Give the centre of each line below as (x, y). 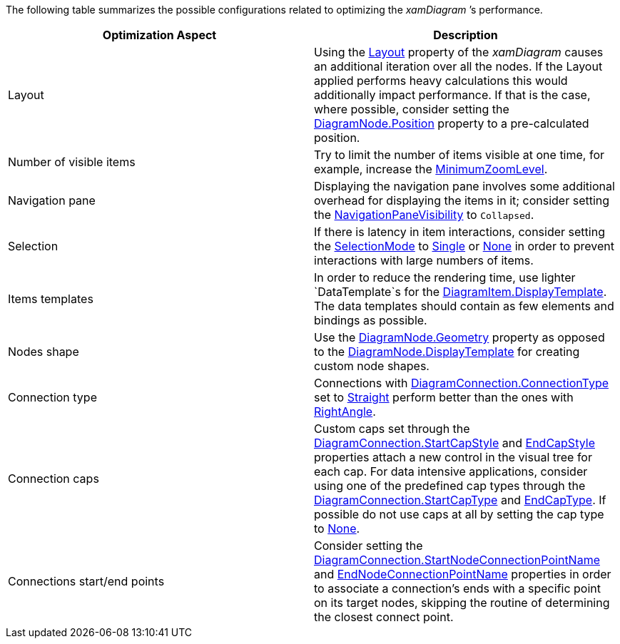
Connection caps (54, 479)
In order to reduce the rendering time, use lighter (445, 277)
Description (466, 35)
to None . (337, 528)
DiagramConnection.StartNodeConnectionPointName (457, 560)
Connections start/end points (86, 581)
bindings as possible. (371, 320)
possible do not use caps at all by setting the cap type (459, 514)
